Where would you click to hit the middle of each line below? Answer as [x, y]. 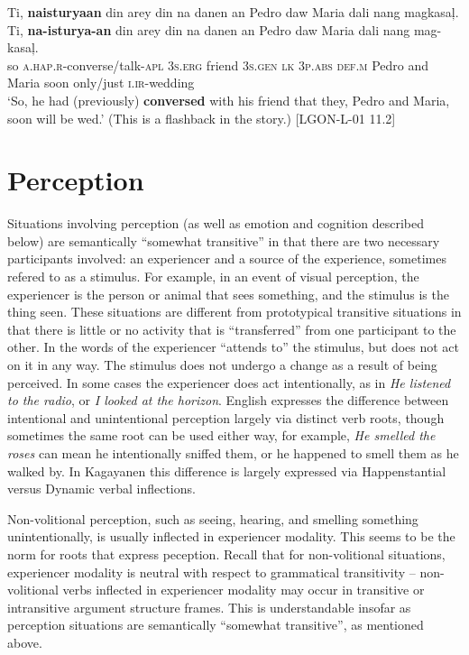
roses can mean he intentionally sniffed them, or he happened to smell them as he [233, 453]
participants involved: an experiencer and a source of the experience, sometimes [227, 258]
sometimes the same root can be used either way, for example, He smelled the [221, 435]
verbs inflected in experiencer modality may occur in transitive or [244, 590]
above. [25, 642]
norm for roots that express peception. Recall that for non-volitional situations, [226, 554]
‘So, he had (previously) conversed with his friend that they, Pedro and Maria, [229, 100]
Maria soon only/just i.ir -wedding [101, 83]
